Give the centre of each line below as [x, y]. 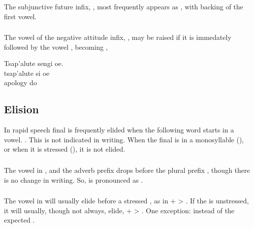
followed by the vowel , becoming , [56, 47]
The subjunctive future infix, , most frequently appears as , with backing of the [124, 6]
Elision [22, 109]
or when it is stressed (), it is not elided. [65, 149]
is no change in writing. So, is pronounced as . [74, 179]
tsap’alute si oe [27, 73]
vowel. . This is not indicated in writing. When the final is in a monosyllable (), [124, 139]
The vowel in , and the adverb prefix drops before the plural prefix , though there [127, 170]
